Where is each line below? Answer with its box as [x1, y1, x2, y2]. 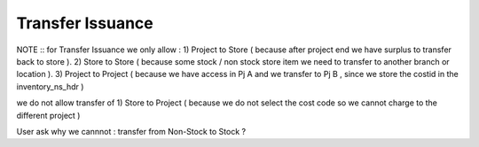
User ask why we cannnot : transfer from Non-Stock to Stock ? [16, 126, 247, 136]
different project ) [16, 110, 81, 120]
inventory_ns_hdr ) [16, 81, 84, 92]
